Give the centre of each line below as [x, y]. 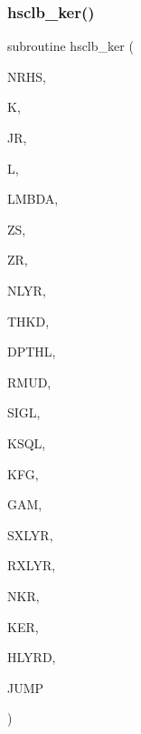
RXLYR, [32, 565]
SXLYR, [30, 534]
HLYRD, [32, 657]
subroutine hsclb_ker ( [70, 46]
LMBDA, [33, 199]
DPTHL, [32, 352]
